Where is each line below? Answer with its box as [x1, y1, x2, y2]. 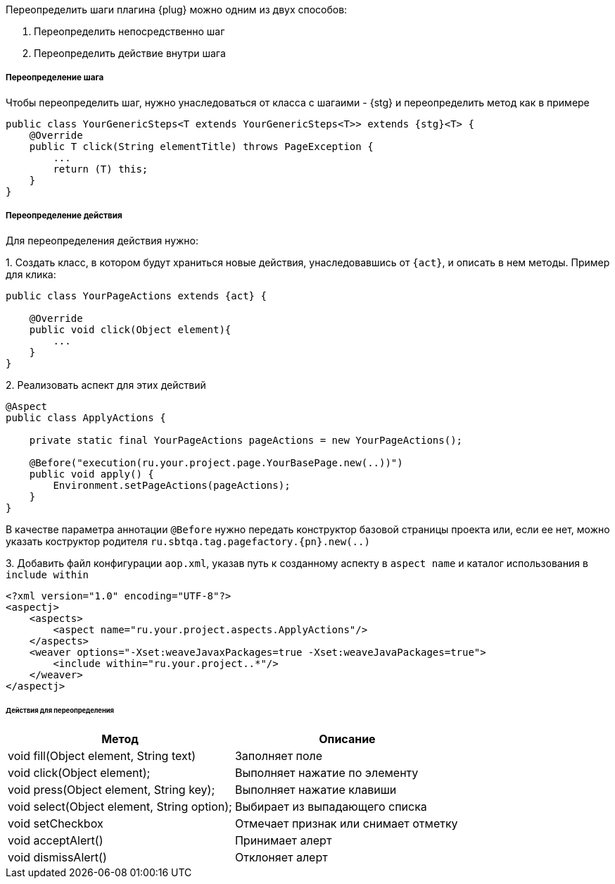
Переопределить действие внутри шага [34, 47, 226, 59]
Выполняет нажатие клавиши [234, 783, 397, 797]
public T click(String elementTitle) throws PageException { [29, 140, 374, 152]
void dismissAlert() [8, 850, 107, 865]
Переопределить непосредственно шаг [34, 25, 225, 37]
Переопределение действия [6, 211, 122, 221]
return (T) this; [53, 163, 148, 175]
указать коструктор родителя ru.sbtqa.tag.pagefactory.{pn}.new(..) [6, 535, 370, 547]
